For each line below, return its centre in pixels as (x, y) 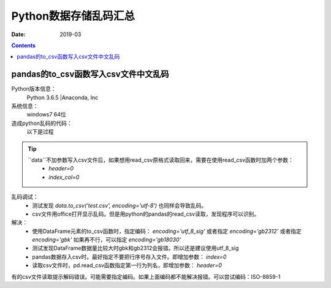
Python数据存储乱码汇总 (73, 16)
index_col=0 (64, 177)
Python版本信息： (34, 89)
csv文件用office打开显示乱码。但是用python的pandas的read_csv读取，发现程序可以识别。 (146, 214)
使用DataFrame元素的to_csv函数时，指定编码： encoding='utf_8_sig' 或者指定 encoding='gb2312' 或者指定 (167, 231)
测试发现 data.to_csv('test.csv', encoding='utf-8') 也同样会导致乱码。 (120, 205)
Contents (24, 45)
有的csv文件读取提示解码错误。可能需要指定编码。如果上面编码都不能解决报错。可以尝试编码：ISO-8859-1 (146, 276)
